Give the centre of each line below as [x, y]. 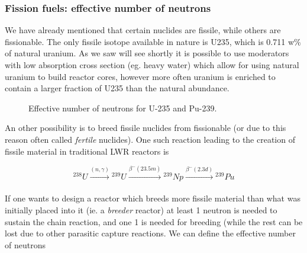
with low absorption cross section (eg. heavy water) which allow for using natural [152, 65]
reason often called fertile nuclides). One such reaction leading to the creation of [150, 139]
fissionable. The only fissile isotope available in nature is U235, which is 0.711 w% [153, 41]
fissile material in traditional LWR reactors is [87, 151]
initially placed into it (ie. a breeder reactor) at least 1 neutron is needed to [141, 209]
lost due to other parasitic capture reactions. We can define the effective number [150, 233]
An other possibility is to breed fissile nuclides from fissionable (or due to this [146, 128]
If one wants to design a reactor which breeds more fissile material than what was [153, 198]
